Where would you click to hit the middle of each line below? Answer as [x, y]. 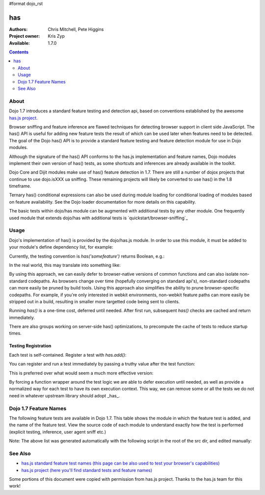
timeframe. [20, 186]
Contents [19, 52]
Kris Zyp [56, 36]
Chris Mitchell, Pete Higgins [76, 29]
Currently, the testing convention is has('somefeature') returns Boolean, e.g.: [87, 256]
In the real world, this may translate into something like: [65, 265]
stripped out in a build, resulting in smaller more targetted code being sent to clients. [94, 301]
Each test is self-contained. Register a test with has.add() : [68, 355]
